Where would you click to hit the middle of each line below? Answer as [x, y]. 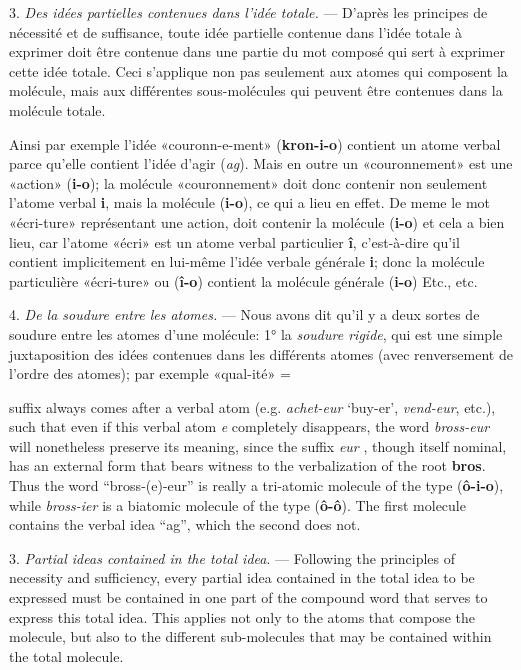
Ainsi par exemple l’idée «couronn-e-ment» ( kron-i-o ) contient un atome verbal [255, 143]
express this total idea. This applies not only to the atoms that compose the [242, 616]
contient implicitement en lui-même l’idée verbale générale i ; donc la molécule [247, 261]
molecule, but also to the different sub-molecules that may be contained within [250, 636]
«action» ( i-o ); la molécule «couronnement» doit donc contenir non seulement [248, 182]
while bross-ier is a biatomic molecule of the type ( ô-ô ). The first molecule [237, 504]
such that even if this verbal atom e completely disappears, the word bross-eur [249, 426]
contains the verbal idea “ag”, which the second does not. [185, 524]
